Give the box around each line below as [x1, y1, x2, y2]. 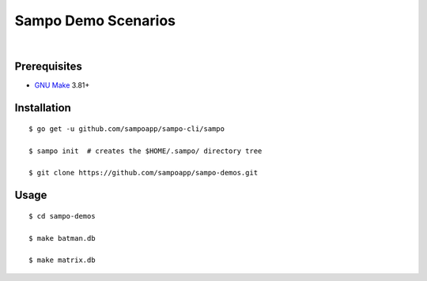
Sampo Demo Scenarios [14, 12, 176, 29]
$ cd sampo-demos [28, 212, 96, 220]
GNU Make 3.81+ [34, 81, 90, 90]
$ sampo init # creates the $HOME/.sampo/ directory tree [28, 146, 263, 155]
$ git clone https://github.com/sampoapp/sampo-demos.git [28, 168, 259, 178]
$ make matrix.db [28, 256, 96, 264]
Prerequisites [14, 60, 82, 73]
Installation [14, 101, 71, 114]
